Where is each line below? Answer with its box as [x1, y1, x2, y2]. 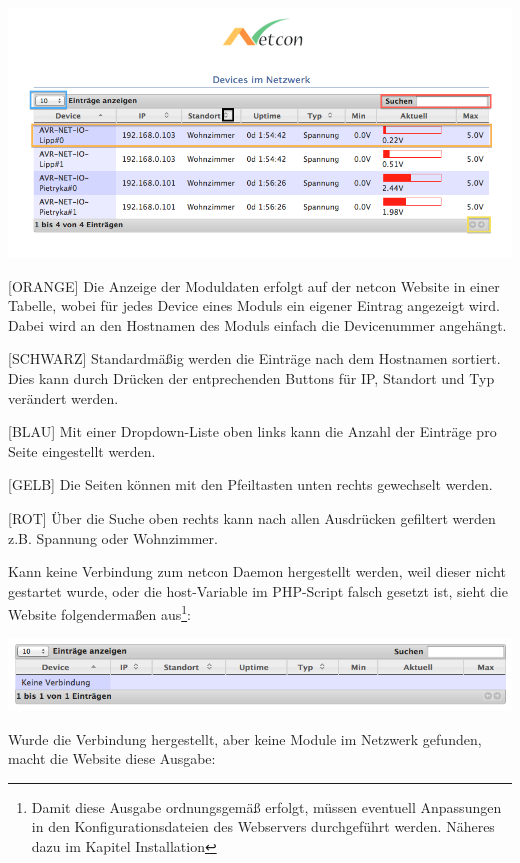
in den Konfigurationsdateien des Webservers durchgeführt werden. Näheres [31, 816, 495, 837]
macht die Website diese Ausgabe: [8, 748, 216, 769]
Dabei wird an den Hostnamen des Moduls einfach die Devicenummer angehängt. [8, 314, 507, 335]
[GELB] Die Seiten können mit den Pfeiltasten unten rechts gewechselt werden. [8, 474, 493, 495]
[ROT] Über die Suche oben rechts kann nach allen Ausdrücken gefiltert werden [8, 507, 496, 528]
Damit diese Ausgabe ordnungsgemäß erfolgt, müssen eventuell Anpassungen [31, 796, 502, 817]
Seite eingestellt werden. [8, 440, 156, 461]
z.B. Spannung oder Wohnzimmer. [8, 527, 218, 548]
